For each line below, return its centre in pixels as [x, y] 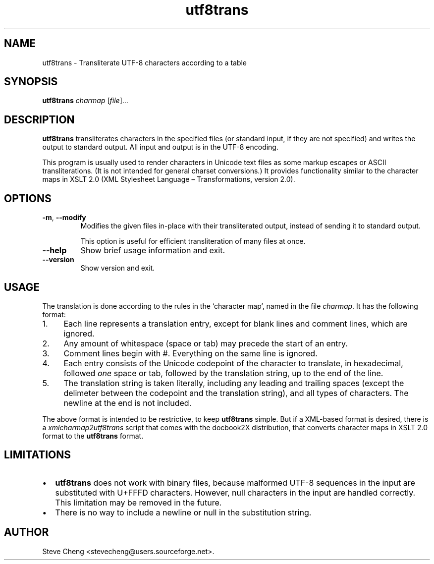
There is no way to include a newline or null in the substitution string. [183, 512]
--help [54, 251]
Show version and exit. [118, 268]
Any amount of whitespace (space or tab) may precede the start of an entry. [206, 343]
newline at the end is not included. [128, 403]
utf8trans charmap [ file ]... [85, 101]
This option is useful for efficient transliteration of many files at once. [193, 241]
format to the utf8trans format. [93, 436]
